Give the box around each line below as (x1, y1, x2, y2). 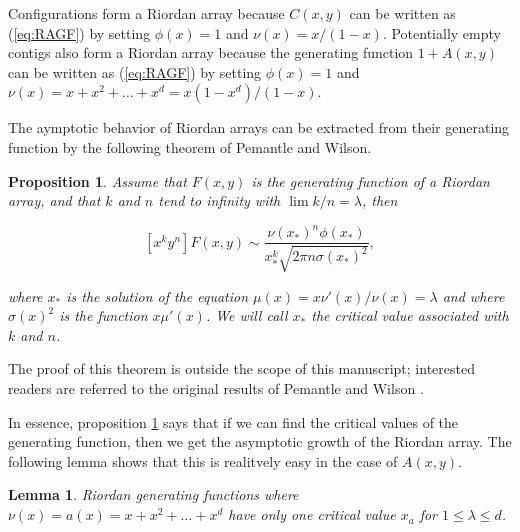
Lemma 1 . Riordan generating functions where (8, 484, 299, 505)
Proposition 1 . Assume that (8, 170, 187, 191)
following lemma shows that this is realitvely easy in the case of (8, 450, 398, 471)
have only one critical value (228, 504, 396, 525)
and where (442, 285, 505, 306)
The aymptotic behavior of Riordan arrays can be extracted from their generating (8, 117, 510, 138)
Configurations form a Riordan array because (8, 3, 285, 23)
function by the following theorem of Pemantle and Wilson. (8, 136, 372, 157)
